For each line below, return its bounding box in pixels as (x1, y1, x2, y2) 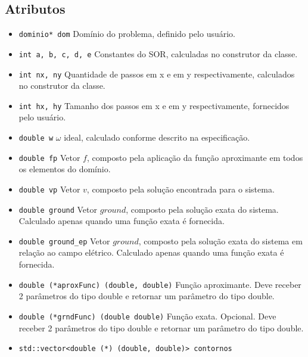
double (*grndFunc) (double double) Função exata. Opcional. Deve (18, 309, 276, 322)
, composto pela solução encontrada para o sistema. (86, 182, 275, 195)
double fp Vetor (18, 151, 80, 163)
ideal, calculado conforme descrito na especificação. (64, 131, 250, 144)
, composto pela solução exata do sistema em (138, 234, 303, 247)
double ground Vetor (18, 203, 98, 215)
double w (18, 134, 54, 143)
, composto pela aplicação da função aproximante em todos (86, 151, 303, 163)
